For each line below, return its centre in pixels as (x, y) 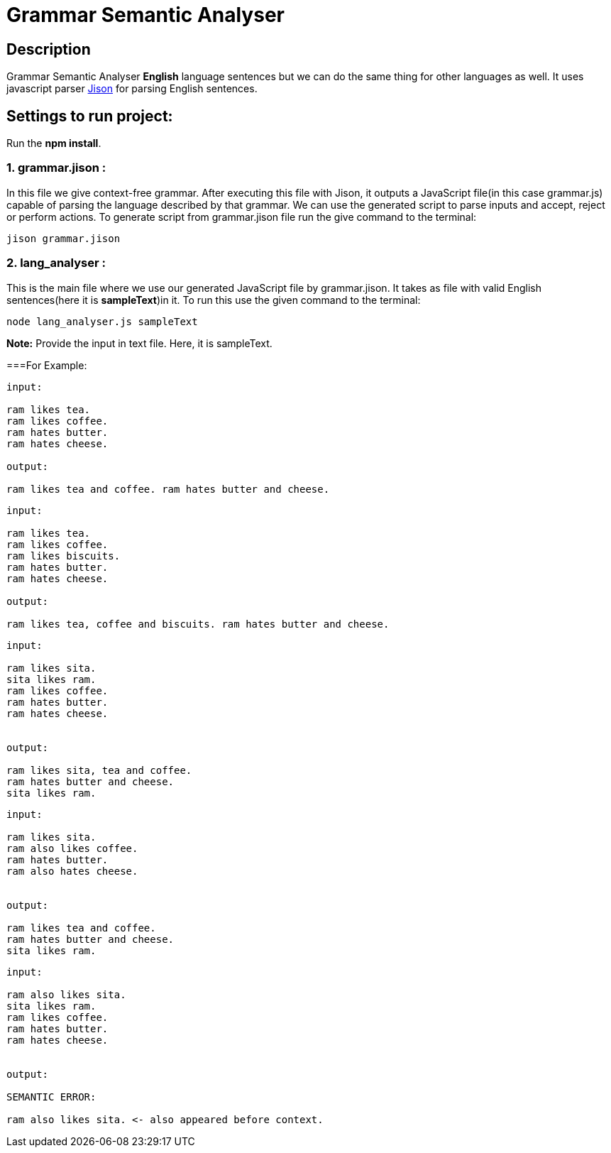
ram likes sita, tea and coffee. (99, 770)
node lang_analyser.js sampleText (102, 321)
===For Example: (47, 365)
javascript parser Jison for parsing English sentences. (132, 89)
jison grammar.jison (64, 238)
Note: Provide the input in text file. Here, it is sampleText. (139, 343)
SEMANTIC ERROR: (51, 1097)
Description (49, 49)
